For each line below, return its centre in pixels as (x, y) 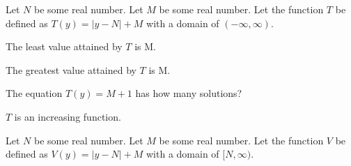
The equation (34, 93)
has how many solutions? (189, 93)
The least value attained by (64, 46)
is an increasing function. (68, 116)
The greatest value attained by (71, 69)
